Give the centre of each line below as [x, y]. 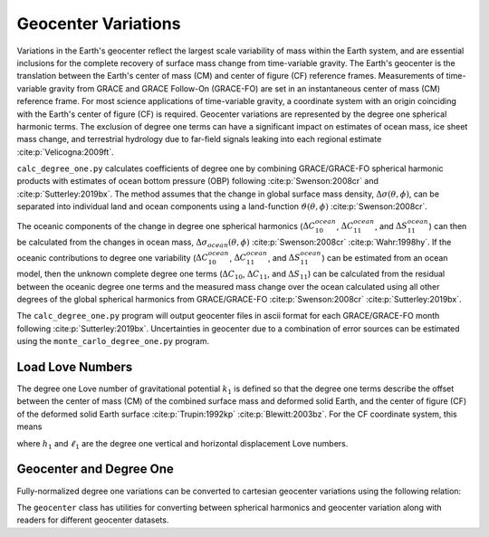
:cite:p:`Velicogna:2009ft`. [65, 152]
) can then [448, 225]
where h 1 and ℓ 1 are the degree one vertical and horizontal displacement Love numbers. [182, 444]
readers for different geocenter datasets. [93, 520]
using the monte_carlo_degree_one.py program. [113, 341]
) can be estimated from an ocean [385, 257]
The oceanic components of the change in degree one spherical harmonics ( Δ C [166, 225]
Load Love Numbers [75, 367]
